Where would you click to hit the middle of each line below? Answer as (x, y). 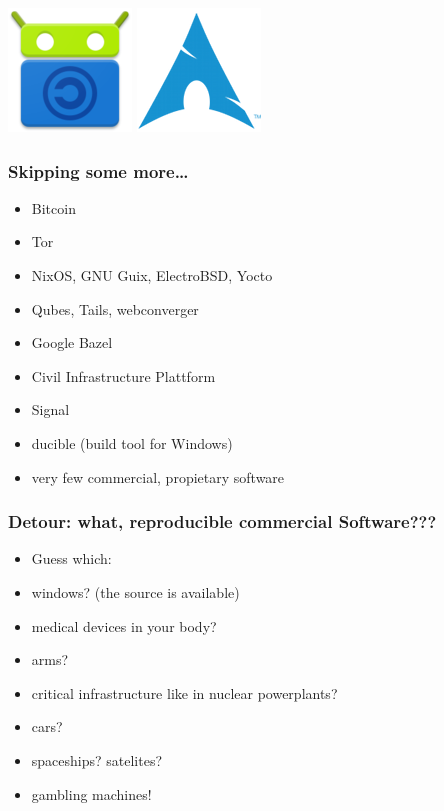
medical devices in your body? (124, 625)
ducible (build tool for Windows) (132, 442)
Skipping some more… (98, 170)
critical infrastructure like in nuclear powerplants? (184, 692)
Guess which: (71, 558)
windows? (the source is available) (135, 591)
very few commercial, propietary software (158, 476)
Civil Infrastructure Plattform (123, 375)
